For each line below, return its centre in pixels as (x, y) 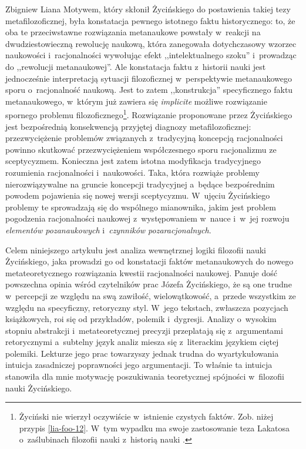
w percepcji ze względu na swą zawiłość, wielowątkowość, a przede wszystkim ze (151, 295)
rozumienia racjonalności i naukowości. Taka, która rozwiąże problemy (132, 172)
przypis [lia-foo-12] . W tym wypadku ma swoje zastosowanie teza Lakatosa (154, 428)
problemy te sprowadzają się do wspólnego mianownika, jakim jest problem (141, 207)
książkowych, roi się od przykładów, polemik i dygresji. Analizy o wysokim (141, 319)
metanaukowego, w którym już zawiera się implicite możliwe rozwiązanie (136, 101)
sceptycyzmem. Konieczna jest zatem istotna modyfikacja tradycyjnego (133, 161)
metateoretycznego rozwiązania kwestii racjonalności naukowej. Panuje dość (141, 272)
